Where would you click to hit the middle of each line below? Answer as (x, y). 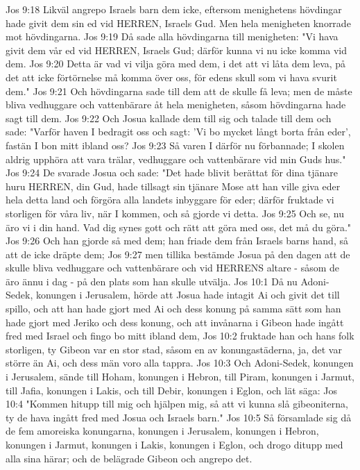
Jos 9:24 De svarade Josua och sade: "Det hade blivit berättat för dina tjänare (172, 173)
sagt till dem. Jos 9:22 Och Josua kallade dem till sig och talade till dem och (169, 118)
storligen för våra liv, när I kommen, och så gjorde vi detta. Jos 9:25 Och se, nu (175, 213)
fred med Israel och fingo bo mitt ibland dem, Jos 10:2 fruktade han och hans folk (180, 336)
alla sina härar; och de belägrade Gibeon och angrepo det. (129, 458)
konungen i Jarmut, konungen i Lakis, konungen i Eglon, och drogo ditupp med (174, 444)
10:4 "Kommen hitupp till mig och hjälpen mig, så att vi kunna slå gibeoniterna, (177, 404)
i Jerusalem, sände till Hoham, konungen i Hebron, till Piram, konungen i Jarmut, (180, 377)
